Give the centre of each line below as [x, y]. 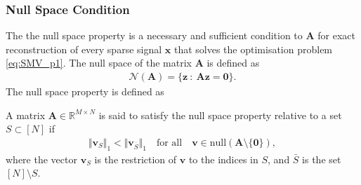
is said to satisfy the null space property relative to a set [220, 115]
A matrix [26, 115]
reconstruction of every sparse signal [84, 49]
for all [169, 143]
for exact [337, 35]
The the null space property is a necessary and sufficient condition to [154, 35]
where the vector [41, 159]
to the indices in [223, 159]
